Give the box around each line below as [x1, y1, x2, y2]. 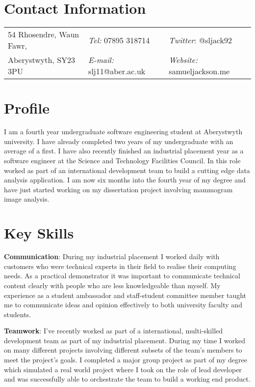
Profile [4, 98, 50, 118]
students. [4, 309, 31, 319]
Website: [169, 54, 198, 66]
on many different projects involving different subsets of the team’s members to [4, 345, 242, 355]
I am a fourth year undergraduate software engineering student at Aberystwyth [4, 126, 243, 137]
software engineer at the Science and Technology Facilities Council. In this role [4, 155, 241, 166]
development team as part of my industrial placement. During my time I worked [4, 335, 246, 345]
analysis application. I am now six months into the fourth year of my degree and [4, 175, 246, 185]
